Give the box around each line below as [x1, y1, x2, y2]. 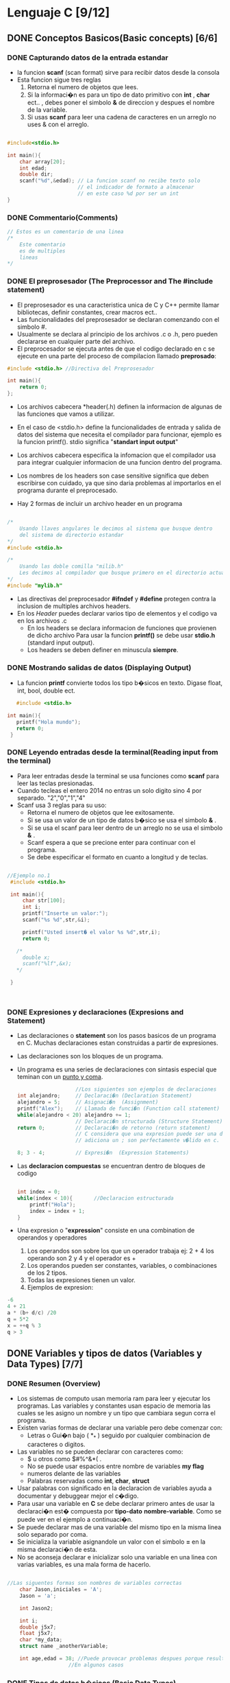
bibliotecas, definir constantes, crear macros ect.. [16, 307, 157, 316]
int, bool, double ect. [16, 686, 75, 695]
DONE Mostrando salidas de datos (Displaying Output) [7, 662, 192, 672]
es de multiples [19, 247, 66, 255]
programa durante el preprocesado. [16, 486, 118, 495]
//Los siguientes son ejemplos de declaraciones [75, 1086, 217, 1093]
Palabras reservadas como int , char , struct [27, 1477, 150, 1485]
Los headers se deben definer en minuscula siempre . [27, 645, 179, 653]
